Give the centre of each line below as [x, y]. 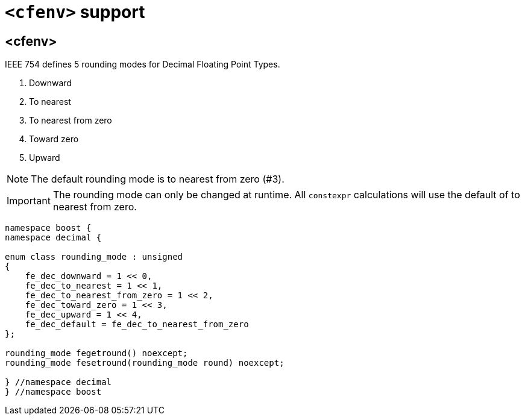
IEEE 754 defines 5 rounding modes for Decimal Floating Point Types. [143, 64]
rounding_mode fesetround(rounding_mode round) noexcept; [145, 363]
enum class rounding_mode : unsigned [94, 257]
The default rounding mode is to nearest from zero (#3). [158, 179]
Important [29, 201]
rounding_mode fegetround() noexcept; [96, 353]
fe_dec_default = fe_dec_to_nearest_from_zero [137, 324]
